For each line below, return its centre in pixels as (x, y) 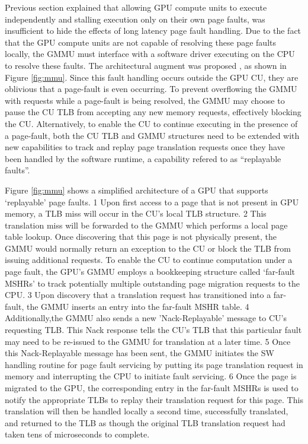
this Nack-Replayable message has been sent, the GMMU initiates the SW (139, 353)
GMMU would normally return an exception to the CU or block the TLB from (148, 248)
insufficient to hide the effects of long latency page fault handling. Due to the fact (153, 31)
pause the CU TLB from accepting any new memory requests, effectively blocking (153, 112)
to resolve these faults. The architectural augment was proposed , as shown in (146, 65)
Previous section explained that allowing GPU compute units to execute (136, 7)
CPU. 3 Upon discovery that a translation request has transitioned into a (138, 295)
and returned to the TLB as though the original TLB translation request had (145, 422)
